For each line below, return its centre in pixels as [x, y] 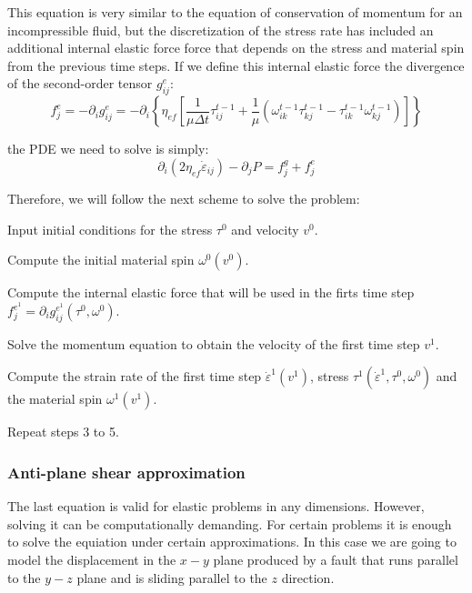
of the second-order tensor [80, 83]
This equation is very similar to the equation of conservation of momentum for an [235, 12]
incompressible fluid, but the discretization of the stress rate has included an [221, 30]
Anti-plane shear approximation [126, 472]
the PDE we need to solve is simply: [108, 149]
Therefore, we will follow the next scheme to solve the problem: [184, 199]
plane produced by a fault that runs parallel [336, 559]
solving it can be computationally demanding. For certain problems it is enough [230, 523]
